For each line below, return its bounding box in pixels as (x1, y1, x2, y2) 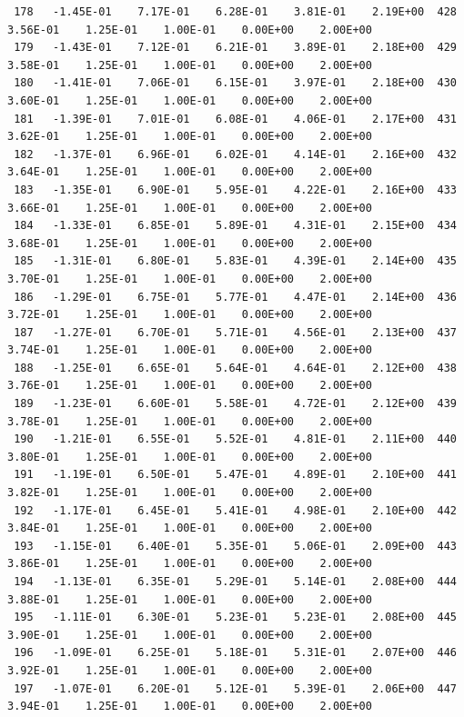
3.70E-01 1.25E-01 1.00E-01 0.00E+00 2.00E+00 (7, 272, 372, 285)
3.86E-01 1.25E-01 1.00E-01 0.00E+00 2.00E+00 (7, 557, 372, 571)
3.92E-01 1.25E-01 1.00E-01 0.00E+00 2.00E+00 (7, 663, 372, 677)
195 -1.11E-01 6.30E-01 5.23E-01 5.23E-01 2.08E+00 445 (14, 611, 457, 624)
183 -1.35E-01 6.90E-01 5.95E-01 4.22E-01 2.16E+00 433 (14, 183, 457, 196)
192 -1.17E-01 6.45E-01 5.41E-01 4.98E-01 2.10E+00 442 (14, 503, 457, 517)
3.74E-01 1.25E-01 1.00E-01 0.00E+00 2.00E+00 (7, 344, 372, 357)
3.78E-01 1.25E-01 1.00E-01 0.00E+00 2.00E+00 (7, 414, 372, 428)
